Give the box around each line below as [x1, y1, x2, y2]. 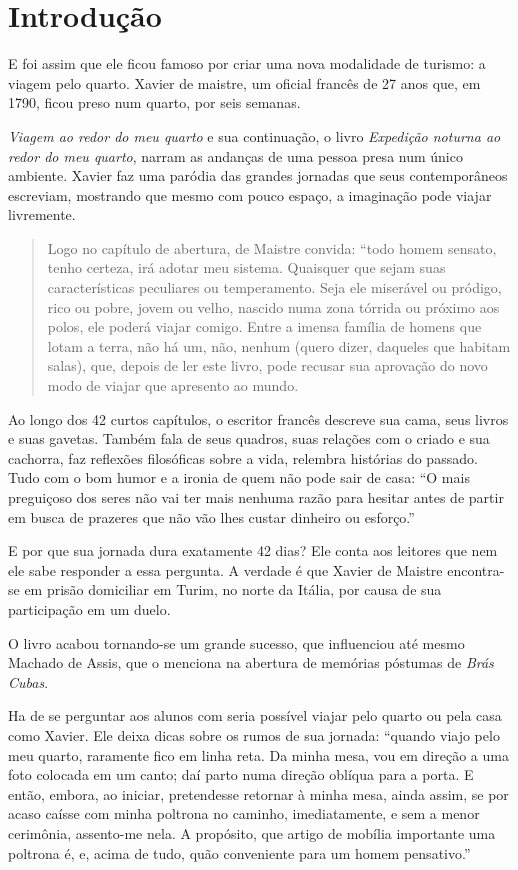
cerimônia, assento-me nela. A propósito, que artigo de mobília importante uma [8, 822, 496, 843]
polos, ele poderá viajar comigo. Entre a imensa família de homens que [47, 316, 482, 337]
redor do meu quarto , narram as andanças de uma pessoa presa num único [8, 145, 463, 166]
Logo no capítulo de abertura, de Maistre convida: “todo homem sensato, [47, 237, 497, 258]
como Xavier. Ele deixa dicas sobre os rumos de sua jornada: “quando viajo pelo [8, 724, 500, 745]
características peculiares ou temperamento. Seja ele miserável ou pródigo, [47, 277, 502, 298]
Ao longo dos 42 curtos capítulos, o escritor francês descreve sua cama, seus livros [8, 408, 509, 429]
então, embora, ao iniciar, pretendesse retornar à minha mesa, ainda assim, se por [8, 783, 509, 804]
